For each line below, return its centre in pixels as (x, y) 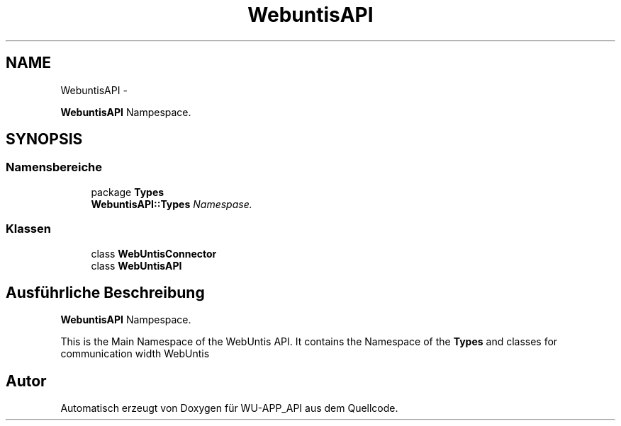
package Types (128, 192)
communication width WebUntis (135, 354)
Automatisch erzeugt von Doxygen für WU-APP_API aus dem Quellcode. (229, 408)
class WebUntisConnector (154, 253)
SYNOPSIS (44, 139)
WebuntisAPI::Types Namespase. (172, 204)
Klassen (28, 229)
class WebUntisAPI (136, 265)
